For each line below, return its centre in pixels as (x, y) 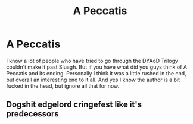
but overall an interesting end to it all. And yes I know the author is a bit (93, 80)
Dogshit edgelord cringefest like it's (74, 105)
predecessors (33, 114)
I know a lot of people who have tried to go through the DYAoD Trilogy (92, 61)
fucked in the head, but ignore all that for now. (63, 86)
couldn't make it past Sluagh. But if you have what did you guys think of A (97, 67)
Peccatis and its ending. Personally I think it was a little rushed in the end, (96, 73)
